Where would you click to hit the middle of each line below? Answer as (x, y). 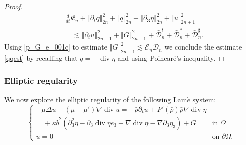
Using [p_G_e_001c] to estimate (56, 47)
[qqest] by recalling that (41, 58)
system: (204, 99)
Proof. (13, 6)
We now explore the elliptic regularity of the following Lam (96, 99)
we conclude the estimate (203, 47)
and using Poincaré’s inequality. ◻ (171, 58)
